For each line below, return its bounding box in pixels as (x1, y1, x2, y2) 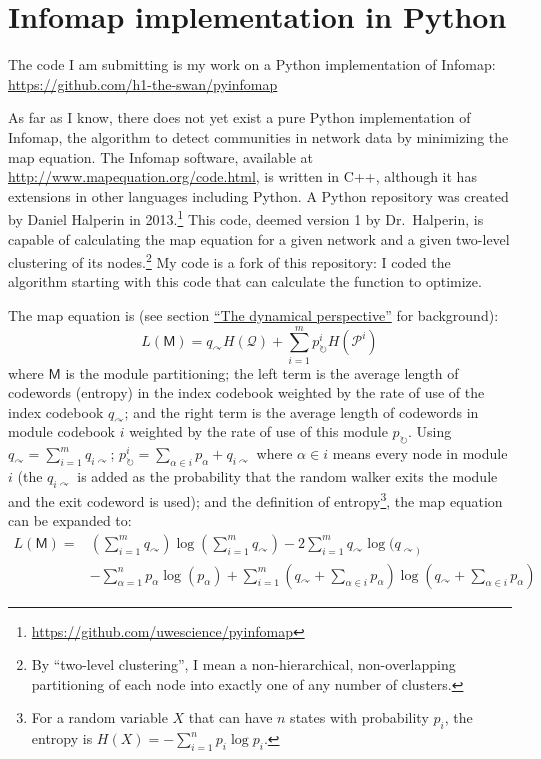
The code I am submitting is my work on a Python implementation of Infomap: (8, 54, 496, 75)
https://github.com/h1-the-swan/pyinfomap (8, 73, 278, 94)
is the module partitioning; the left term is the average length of (65, 362, 459, 383)
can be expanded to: (8, 510, 132, 531)
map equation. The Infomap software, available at (8, 146, 314, 167)
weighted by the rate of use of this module (129, 421, 388, 442)
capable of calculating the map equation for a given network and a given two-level (8, 228, 510, 249)
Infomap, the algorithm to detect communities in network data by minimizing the (8, 126, 509, 147)
